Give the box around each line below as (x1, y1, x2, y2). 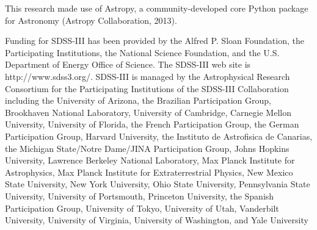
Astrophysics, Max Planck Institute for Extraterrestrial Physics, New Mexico (5, 165, 293, 178)
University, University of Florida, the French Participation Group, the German (5, 118, 299, 131)
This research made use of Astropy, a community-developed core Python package (5, 2, 308, 14)
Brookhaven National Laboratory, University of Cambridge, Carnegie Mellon (5, 106, 291, 118)
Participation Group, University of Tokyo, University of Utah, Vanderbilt (5, 201, 279, 214)
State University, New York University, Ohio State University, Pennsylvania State (5, 178, 310, 190)
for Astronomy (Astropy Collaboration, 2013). (5, 13, 177, 26)
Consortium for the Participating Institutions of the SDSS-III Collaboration (5, 82, 289, 95)
